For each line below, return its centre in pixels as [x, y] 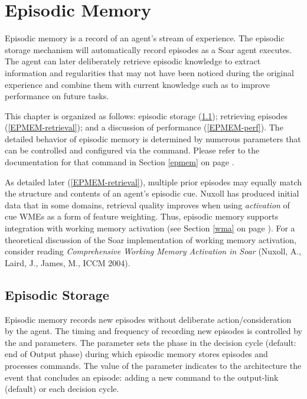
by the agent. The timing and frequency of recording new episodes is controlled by [153, 331]
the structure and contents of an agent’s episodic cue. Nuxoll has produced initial [152, 193]
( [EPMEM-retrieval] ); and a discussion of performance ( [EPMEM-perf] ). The [144, 127]
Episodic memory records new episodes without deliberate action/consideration [148, 319]
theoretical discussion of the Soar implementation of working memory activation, [151, 239]
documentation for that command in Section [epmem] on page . [120, 162]
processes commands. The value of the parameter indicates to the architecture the [153, 365]
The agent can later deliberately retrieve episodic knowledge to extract [133, 61]
